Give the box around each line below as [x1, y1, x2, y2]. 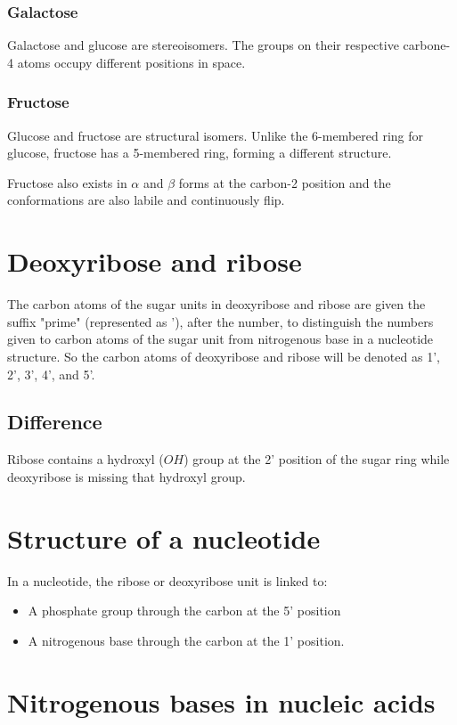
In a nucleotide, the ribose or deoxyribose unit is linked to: [7, 571, 328, 590]
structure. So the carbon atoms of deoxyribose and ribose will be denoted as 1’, [7, 346, 440, 365]
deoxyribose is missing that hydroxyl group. [7, 467, 246, 485]
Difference [7, 408, 102, 436]
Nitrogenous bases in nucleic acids [7, 683, 436, 720]
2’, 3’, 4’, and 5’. [7, 364, 95, 383]
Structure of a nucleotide [7, 519, 321, 556]
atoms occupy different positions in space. [17, 53, 246, 71]
